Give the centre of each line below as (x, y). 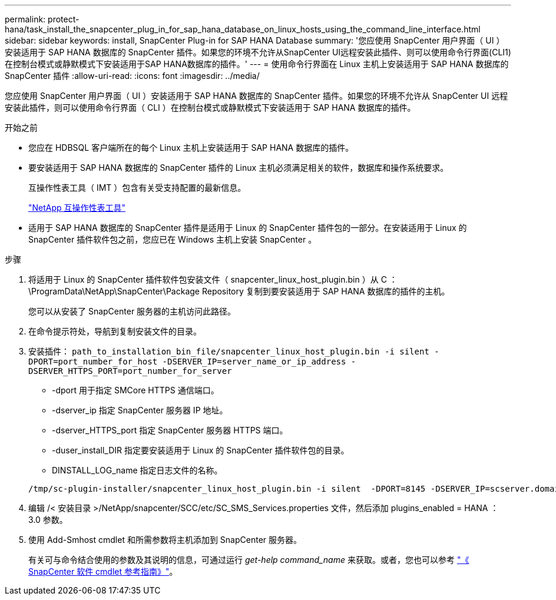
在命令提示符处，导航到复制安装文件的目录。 (115, 331)
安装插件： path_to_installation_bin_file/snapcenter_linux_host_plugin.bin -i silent (229, 351)
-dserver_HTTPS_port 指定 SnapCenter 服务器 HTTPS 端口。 (170, 430)
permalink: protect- (42, 19)
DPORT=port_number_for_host (93, 362)
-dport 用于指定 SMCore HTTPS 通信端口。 (135, 390)
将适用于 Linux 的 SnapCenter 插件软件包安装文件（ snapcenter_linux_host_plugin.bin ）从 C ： (213, 279)
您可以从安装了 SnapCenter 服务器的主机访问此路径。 (132, 311)
